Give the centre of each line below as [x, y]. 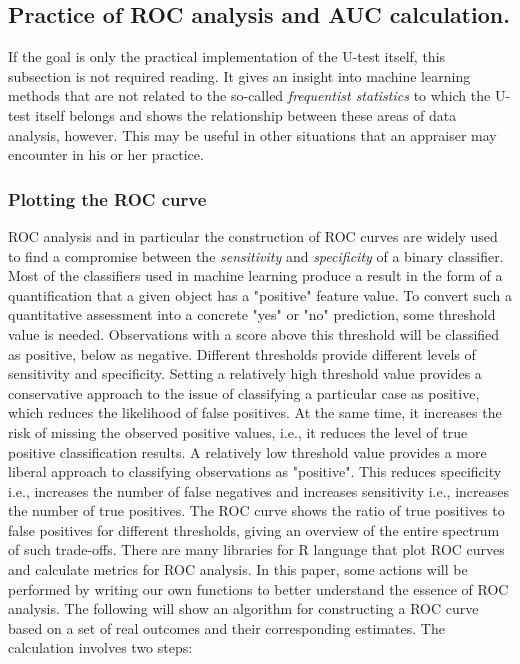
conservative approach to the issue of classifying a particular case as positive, [244, 392]
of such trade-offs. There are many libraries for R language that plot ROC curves [256, 549]
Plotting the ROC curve [107, 198]
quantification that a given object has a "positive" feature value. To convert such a [260, 294]
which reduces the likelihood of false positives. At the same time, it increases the [255, 412]
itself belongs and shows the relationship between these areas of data [246, 114]
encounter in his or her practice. [106, 154]
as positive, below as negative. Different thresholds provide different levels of [242, 353]
